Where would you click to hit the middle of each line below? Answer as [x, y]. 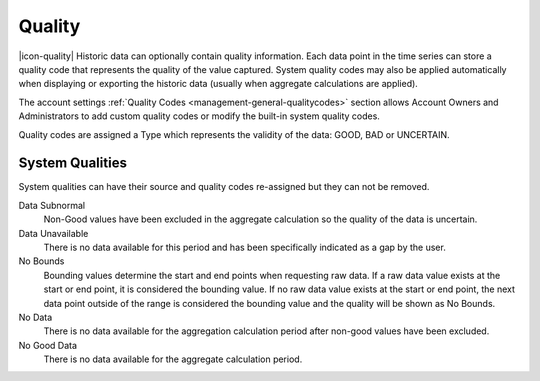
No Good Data [48, 345]
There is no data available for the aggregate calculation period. [173, 359]
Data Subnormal [51, 205]
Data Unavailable [53, 233]
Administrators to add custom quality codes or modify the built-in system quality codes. [199, 116]
